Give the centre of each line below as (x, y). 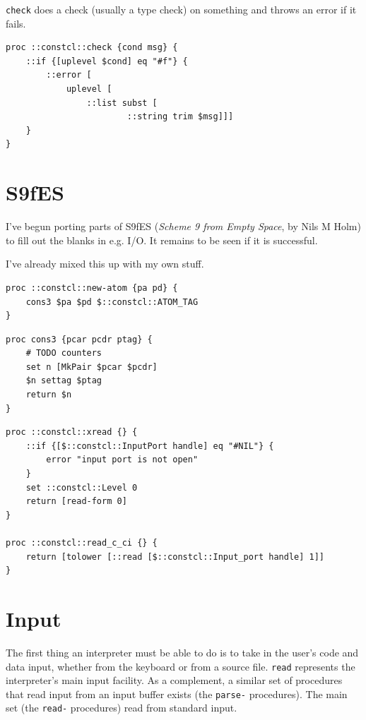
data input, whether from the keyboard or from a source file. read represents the (181, 666)
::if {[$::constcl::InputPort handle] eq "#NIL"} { (150, 446)
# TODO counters (64, 353)
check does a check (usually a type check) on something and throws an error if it (181, 9)
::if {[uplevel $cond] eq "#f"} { (107, 61)
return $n (49, 395)
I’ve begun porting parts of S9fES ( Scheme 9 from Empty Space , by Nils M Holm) (183, 226)
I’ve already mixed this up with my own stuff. (105, 264)
